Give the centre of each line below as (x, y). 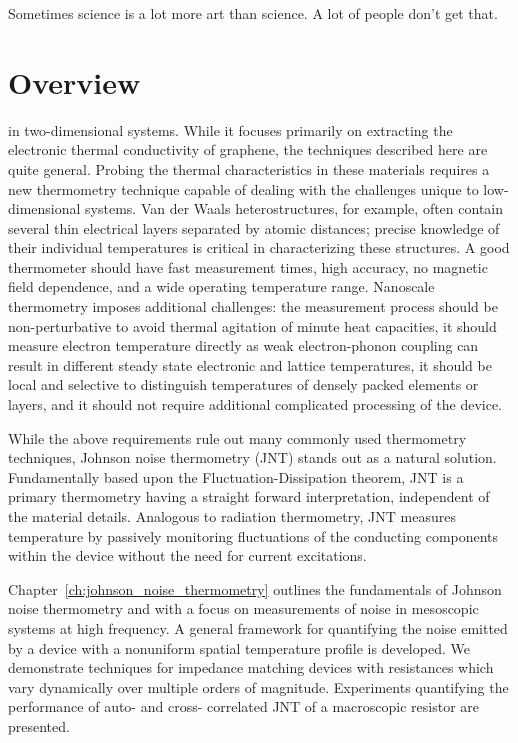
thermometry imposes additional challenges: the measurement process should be (253, 306)
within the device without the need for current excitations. (187, 555)
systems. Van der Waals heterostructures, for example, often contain (294, 208)
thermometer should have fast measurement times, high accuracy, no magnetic (248, 266)
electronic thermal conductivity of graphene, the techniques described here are (248, 149)
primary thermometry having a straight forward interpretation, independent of (249, 496)
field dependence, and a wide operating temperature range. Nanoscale (221, 286)
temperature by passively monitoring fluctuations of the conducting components (253, 535)
